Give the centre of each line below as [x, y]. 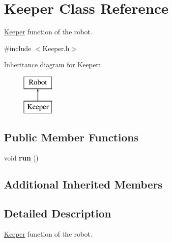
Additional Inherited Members [83, 184]
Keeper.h [56, 48]
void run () [21, 158]
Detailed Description [58, 213]
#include [18, 48]
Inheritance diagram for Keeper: [52, 65]
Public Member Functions [71, 137]
